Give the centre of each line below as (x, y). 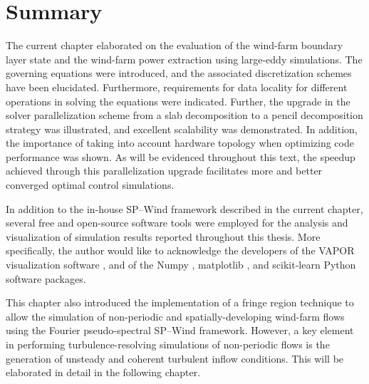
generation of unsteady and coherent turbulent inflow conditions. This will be (175, 358)
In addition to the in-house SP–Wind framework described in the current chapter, (184, 208)
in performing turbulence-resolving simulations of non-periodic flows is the (168, 344)
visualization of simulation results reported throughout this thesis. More (163, 236)
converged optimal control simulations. (90, 185)
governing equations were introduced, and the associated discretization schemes (179, 73)
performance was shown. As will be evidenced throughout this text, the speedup (181, 156)
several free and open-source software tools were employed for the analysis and (177, 223)
